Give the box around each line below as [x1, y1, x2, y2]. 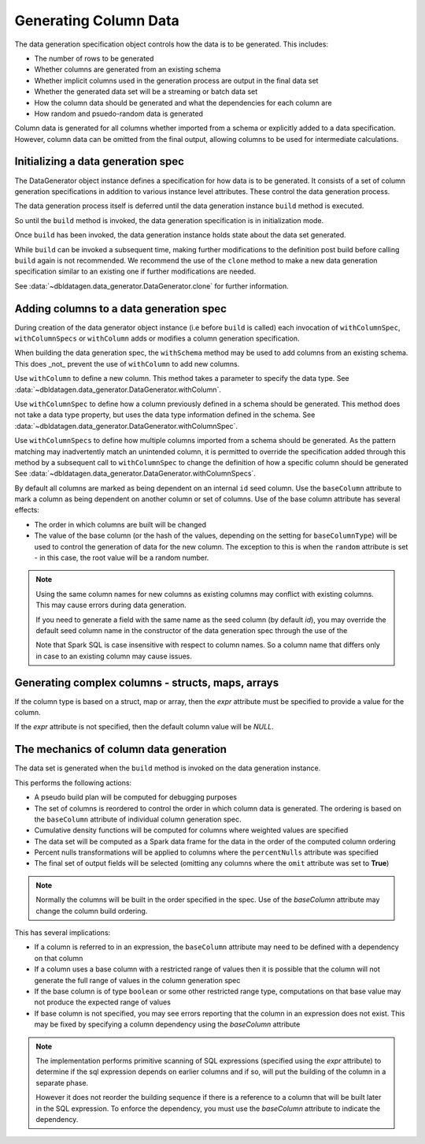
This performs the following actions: [14, 777, 132, 788]
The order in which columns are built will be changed [34, 520, 206, 529]
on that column [34, 953, 83, 963]
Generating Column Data [14, 12, 180, 29]
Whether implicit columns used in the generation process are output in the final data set [34, 76, 319, 85]
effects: [14, 505, 39, 515]
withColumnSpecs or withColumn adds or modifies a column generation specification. [14, 334, 300, 343]
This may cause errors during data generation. [35, 600, 187, 610]
